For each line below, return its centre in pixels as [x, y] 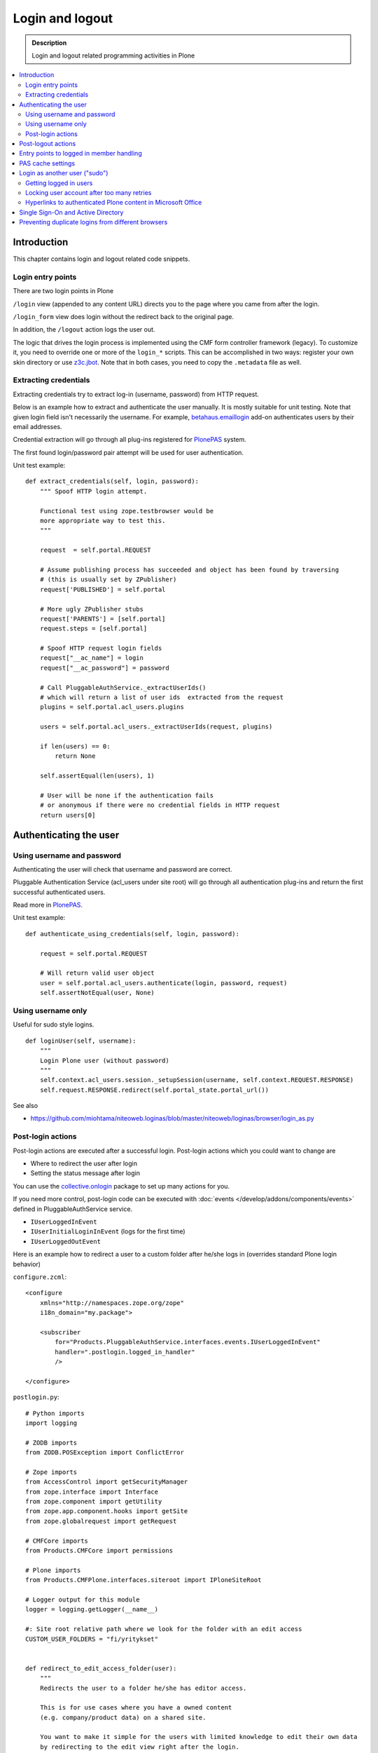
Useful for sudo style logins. [54, 1024]
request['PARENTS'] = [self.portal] [103, 618]
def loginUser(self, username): [81, 1041]
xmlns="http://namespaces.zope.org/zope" [112, 1303]
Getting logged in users [59, 183]
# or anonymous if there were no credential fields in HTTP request [160, 805]
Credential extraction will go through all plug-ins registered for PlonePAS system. [129, 440]
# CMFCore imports [57, 1541]
